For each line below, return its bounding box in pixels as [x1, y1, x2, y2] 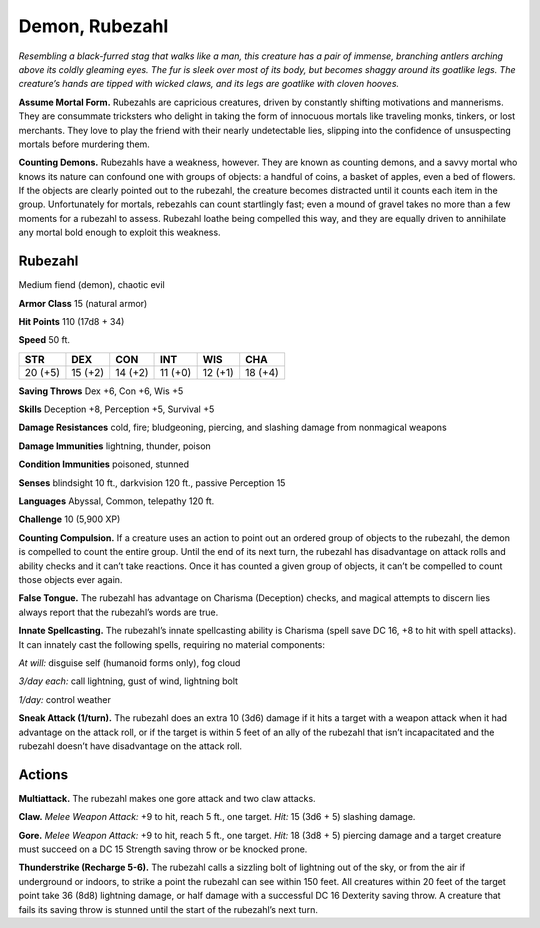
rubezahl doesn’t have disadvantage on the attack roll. [18, 740, 243, 752]
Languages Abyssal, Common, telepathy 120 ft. [18, 495, 215, 507]
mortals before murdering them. [18, 138, 150, 150]
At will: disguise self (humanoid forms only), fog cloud [18, 656, 241, 669]
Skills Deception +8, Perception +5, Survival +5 [18, 403, 215, 415]
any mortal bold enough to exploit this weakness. [18, 226, 221, 239]
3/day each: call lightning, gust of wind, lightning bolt [18, 675, 239, 687]
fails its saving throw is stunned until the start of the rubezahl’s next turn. [18, 903, 319, 915]
